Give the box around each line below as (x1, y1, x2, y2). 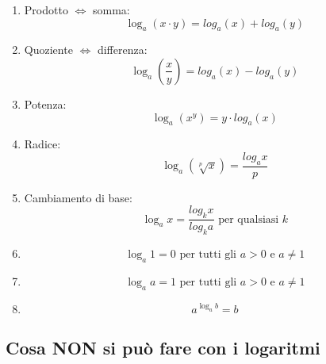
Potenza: (24, 95, 67, 112)
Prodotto (24, 2, 68, 17)
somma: (92, 2, 130, 17)
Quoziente (24, 41, 73, 58)
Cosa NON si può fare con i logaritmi (6, 335, 320, 359)
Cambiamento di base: (24, 189, 132, 205)
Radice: (24, 136, 61, 152)
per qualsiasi (218, 213, 279, 225)
